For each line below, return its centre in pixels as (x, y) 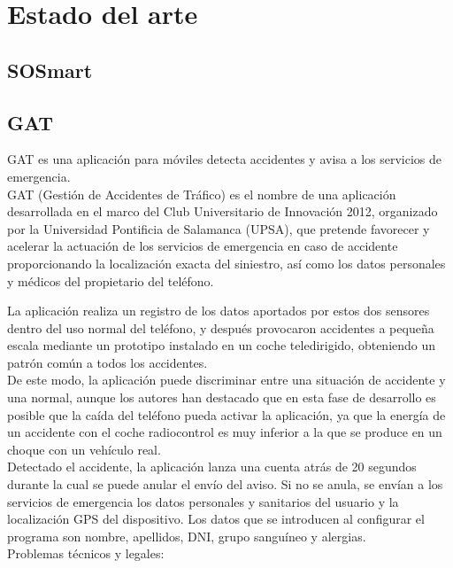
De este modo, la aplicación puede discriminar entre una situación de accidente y (226, 380)
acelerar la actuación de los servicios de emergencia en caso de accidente (203, 246)
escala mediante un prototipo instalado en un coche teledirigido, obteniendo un (222, 345)
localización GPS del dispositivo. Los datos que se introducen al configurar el (216, 519)
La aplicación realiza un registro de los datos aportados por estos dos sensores (219, 311)
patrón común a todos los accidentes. (107, 362)
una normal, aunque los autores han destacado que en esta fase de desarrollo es (222, 397)
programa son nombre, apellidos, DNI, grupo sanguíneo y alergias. (187, 536)
